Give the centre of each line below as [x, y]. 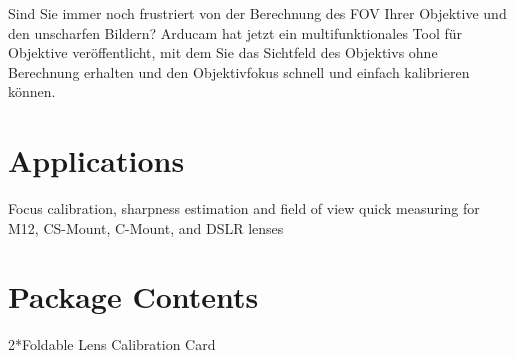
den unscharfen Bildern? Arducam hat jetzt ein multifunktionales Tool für [235, 32]
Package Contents [133, 296]
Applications [96, 160]
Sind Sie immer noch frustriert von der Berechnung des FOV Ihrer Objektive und [257, 13]
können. [32, 91]
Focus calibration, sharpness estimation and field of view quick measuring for [244, 208]
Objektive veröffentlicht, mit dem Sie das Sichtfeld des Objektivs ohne [223, 52]
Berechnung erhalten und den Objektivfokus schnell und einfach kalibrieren [239, 71]
